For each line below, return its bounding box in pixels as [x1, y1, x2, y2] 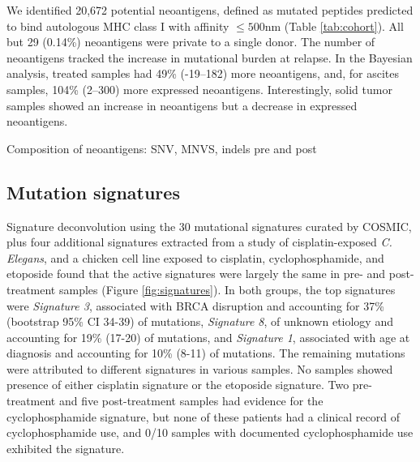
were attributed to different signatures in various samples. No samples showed [6, 360, 393, 377]
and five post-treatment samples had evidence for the [58, 392, 324, 409]
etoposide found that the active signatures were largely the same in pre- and [6, 265, 386, 282]
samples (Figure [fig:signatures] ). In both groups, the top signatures [58, 280, 396, 297]
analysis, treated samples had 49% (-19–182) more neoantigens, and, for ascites [6, 65, 400, 82]
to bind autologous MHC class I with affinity [6, 17, 229, 34]
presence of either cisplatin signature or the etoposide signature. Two [6, 376, 349, 393]
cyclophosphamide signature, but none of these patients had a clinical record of [6, 408, 400, 425]
